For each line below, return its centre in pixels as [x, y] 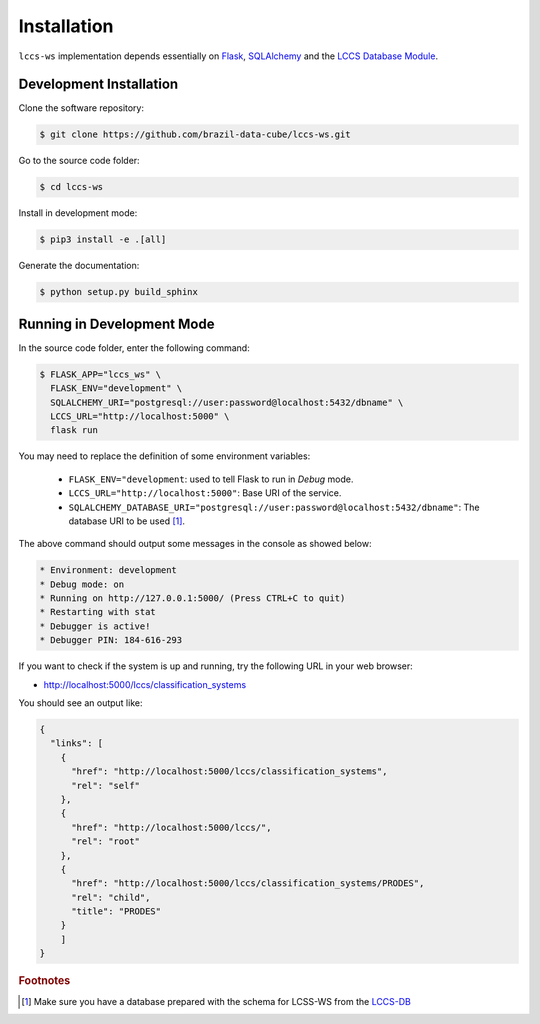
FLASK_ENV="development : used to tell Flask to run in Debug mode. [211, 479]
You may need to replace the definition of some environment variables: [164, 456]
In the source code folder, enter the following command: [134, 347]
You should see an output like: [80, 703]
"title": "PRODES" [116, 911]
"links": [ [77, 743]
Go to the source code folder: [79, 161]
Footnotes [44, 981]
